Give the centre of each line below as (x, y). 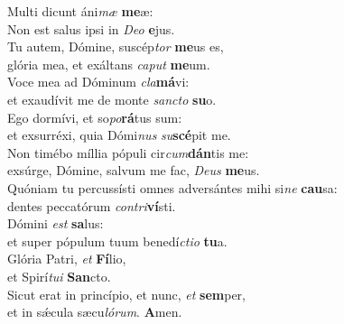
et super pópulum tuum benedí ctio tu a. (117, 241)
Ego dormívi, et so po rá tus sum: (95, 117)
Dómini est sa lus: (56, 223)
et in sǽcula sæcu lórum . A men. (95, 312)
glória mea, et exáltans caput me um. (109, 64)
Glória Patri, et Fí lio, (67, 259)
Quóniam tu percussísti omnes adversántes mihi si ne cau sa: (172, 187)
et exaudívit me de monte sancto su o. (112, 99)
